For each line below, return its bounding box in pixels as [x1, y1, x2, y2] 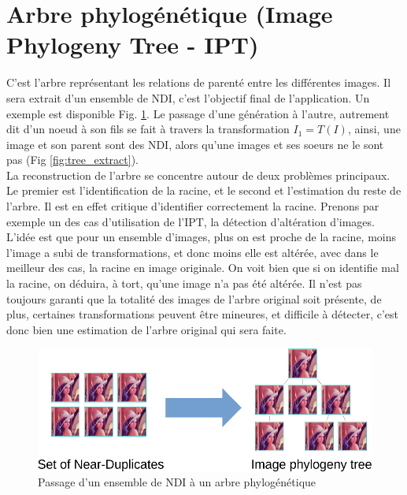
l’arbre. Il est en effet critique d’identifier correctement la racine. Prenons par [6, 198, 379, 214]
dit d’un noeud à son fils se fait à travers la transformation [6, 121, 290, 137]
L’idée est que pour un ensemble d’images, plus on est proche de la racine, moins [6, 229, 397, 245]
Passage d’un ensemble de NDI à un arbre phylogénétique [38, 474, 316, 490]
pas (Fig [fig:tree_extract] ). [6, 151, 139, 168]
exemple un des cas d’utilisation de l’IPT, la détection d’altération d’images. [6, 213, 375, 229]
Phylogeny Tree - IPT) [6, 28, 259, 61]
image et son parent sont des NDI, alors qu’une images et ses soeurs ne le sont [6, 136, 384, 152]
